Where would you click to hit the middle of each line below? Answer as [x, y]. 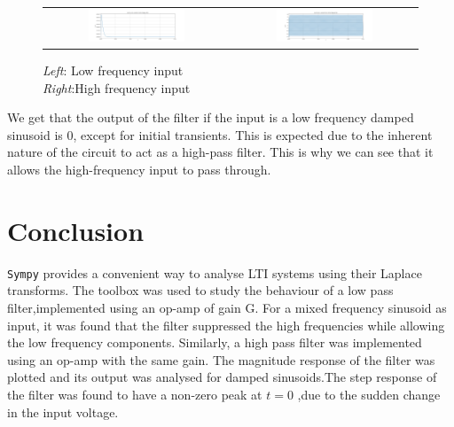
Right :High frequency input [117, 87]
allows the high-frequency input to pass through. [139, 170]
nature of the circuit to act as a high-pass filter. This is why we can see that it [220, 152]
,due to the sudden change [369, 394]
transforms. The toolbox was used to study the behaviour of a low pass [200, 290]
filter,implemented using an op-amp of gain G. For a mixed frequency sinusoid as [227, 308]
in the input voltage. [63, 411]
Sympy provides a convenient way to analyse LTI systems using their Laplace [215, 272]
